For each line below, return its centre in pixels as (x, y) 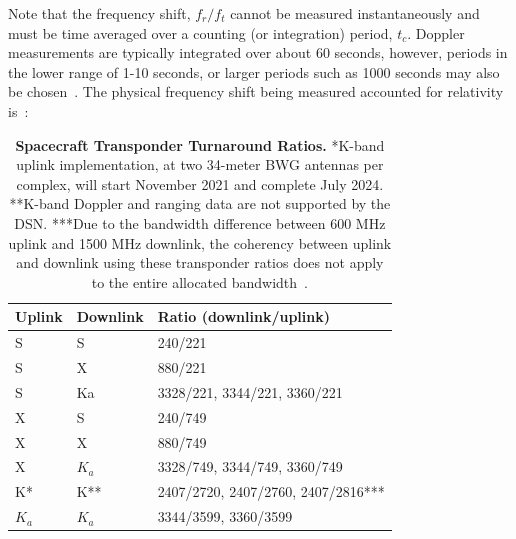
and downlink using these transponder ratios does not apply (200, 262)
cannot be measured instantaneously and (355, 13)
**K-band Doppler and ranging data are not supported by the (200, 203)
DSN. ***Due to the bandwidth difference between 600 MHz (200, 222)
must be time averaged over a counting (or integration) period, (200, 32)
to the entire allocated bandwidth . (200, 281)
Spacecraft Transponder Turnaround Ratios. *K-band (200, 144)
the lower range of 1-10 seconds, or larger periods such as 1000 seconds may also (254, 71)
